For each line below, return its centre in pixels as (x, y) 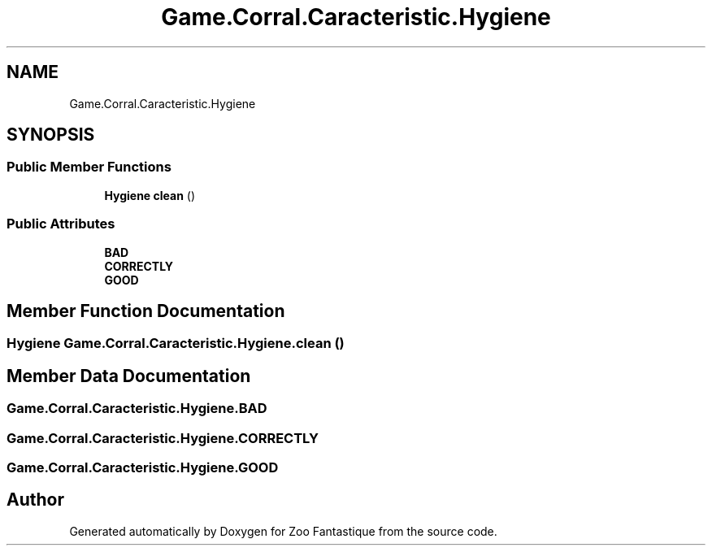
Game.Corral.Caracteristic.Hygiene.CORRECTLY (163, 438)
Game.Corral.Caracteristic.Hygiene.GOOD (143, 467)
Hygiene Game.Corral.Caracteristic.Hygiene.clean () (176, 343)
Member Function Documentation (146, 311)
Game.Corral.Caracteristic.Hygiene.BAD (137, 409)
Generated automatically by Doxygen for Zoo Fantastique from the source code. (283, 531)
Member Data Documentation (129, 376)
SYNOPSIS (51, 135)
